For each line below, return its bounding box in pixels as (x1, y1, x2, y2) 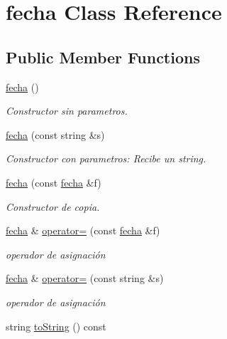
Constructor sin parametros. (6, 103, 128, 118)
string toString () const (6, 318, 106, 333)
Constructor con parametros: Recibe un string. (6, 151, 206, 166)
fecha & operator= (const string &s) (6, 271, 164, 286)
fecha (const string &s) (6, 127, 105, 142)
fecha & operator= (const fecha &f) (6, 223, 160, 238)
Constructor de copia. (6, 199, 100, 214)
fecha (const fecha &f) (6, 174, 101, 189)
